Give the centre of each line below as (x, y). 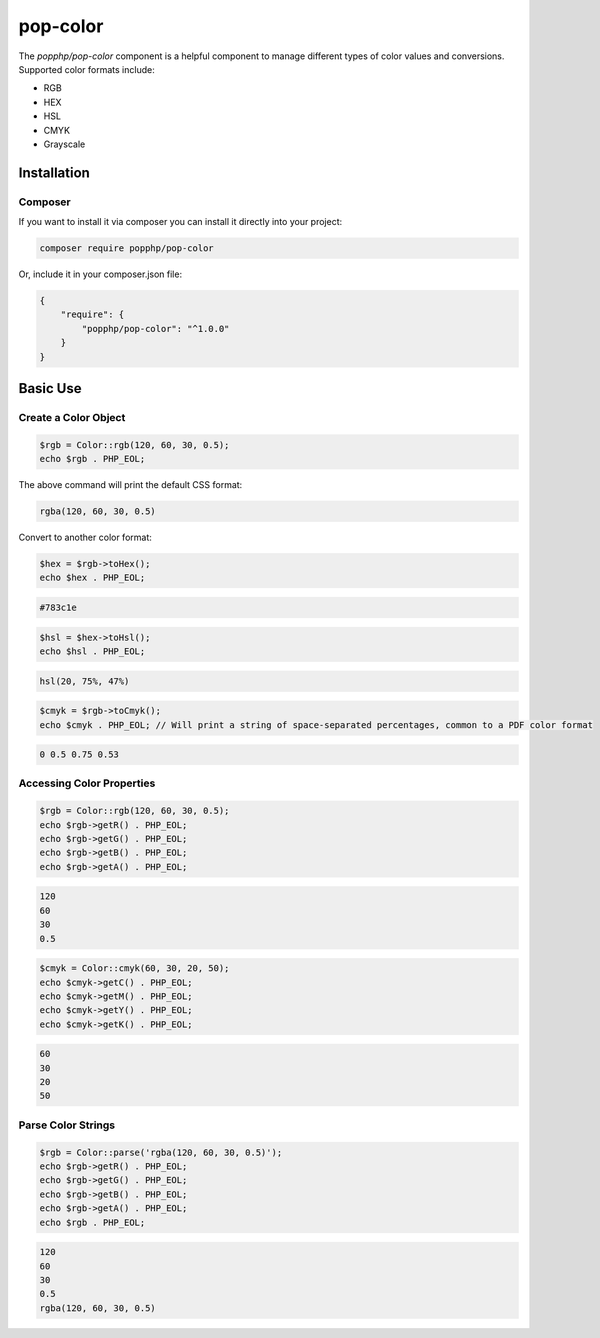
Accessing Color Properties (87, 783)
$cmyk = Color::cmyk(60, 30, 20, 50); (134, 968)
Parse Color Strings (67, 1125)
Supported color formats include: (86, 69)
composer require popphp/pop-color (126, 248)
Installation (54, 172)
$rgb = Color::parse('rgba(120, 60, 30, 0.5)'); (161, 1152)
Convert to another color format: (85, 537)
